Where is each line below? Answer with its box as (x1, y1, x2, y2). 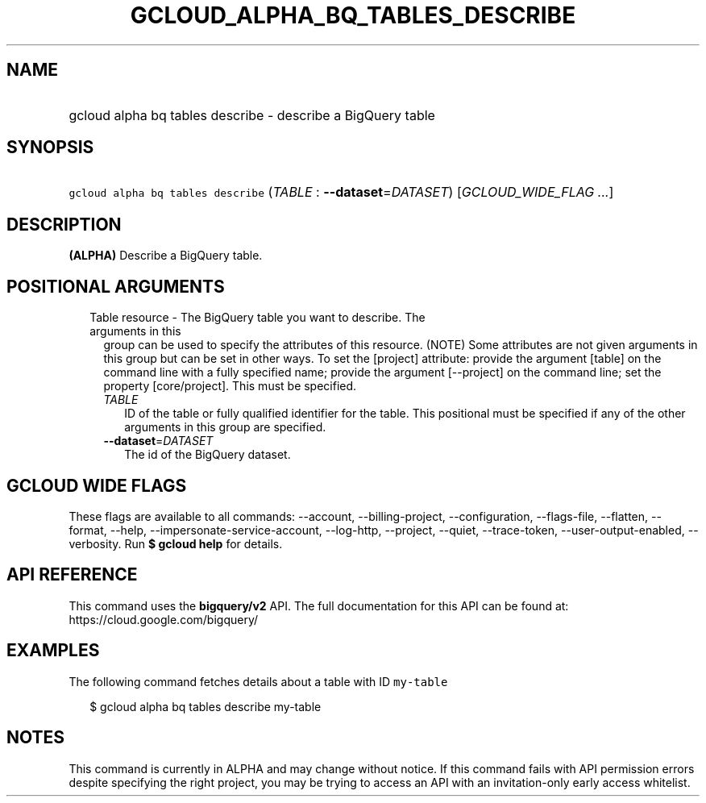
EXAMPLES (6, 640, 100, 661)
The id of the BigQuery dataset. (124, 447, 291, 462)
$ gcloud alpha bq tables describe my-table (89, 699, 322, 714)
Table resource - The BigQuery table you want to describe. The (89, 310, 426, 325)
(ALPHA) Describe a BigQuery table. (69, 248, 263, 263)
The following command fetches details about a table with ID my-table (69, 674, 448, 689)
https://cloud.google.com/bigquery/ (69, 612, 258, 626)
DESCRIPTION (6, 214, 122, 235)
